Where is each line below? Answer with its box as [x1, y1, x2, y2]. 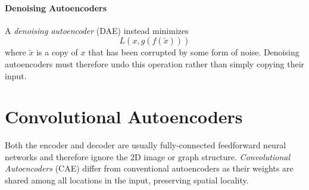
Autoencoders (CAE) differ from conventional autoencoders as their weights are [5, 162, 294, 175]
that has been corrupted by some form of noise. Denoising [88, 46, 299, 58]
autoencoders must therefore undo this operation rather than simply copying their [5, 57, 305, 70]
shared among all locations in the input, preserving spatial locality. [5, 174, 249, 186]
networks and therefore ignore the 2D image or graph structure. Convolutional [5, 150, 291, 163]
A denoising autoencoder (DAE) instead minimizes [5, 24, 189, 36]
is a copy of [36, 46, 78, 58]
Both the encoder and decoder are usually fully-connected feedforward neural [5, 139, 286, 151]
